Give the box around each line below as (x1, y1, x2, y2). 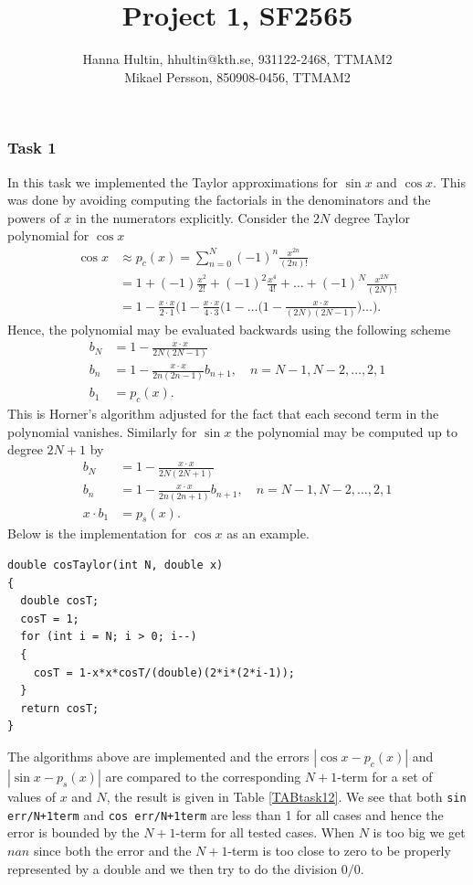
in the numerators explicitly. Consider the (76, 208, 310, 227)
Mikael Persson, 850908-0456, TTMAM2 (124, 67, 351, 86)
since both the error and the (33, 840, 192, 859)
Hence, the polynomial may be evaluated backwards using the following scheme (7, 320, 451, 339)
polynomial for (7, 226, 89, 245)
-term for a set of (337, 767, 433, 786)
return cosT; (20, 701, 100, 715)
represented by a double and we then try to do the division (7, 858, 338, 878)
